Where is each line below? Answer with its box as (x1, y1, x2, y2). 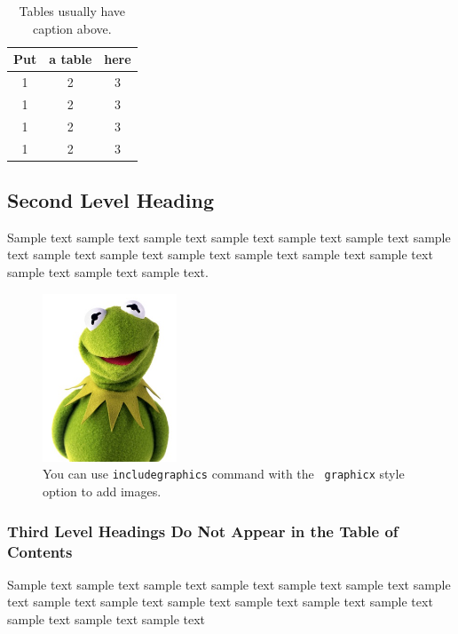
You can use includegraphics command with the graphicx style (43, 464, 405, 483)
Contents (7, 540, 73, 562)
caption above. (32, 19, 112, 37)
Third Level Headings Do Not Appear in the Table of (7, 519, 399, 542)
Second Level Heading (7, 186, 214, 214)
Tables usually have (19, 2, 126, 20)
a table (49, 50, 92, 68)
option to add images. (43, 482, 162, 501)
